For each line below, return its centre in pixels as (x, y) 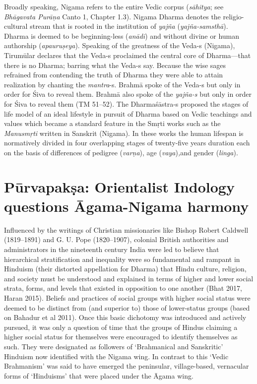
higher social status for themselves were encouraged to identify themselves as (121, 337)
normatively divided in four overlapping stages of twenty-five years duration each (127, 143)
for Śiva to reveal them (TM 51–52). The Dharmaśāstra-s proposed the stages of (126, 103)
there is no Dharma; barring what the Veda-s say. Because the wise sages (115, 65)
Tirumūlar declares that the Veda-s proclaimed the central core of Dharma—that (128, 55)
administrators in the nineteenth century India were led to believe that (112, 249)
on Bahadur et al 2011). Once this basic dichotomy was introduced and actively (125, 317)
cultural (16, 26)
